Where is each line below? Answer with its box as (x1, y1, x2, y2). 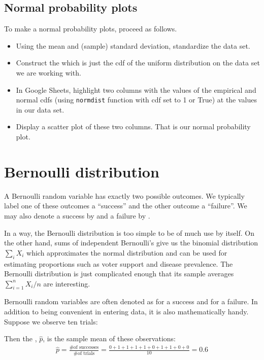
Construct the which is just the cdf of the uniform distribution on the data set (16, 57, 260, 68)
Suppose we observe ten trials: (4, 316, 98, 327)
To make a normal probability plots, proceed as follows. (4, 23, 177, 34)
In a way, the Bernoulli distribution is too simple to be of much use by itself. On (4, 227, 254, 238)
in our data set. (16, 104, 64, 115)
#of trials (73, 350, 95, 356)
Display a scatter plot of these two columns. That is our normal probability (16, 121, 251, 132)
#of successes (69, 344, 99, 350)
